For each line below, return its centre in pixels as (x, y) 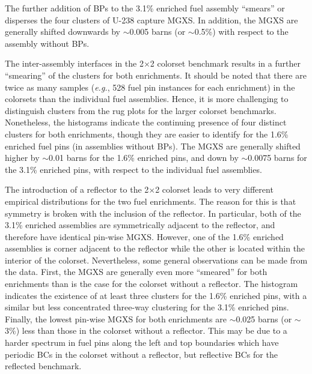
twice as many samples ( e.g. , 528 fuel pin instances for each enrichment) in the (150, 87)
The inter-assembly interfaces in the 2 (74, 63)
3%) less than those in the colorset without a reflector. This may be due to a (146, 330)
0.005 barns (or (158, 32)
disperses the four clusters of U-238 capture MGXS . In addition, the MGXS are (151, 20)
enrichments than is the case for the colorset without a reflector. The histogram (151, 284)
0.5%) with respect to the (241, 32)
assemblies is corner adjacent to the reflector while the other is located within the (155, 248)
